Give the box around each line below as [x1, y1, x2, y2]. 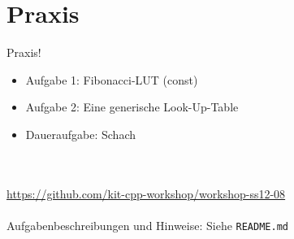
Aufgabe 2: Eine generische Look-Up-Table [25, 98, 239, 115]
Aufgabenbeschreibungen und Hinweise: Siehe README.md [6, 216, 288, 233]
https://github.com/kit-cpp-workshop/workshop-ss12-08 [6, 185, 286, 202]
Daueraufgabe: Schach [25, 125, 136, 142]
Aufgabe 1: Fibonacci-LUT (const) [25, 71, 198, 88]
